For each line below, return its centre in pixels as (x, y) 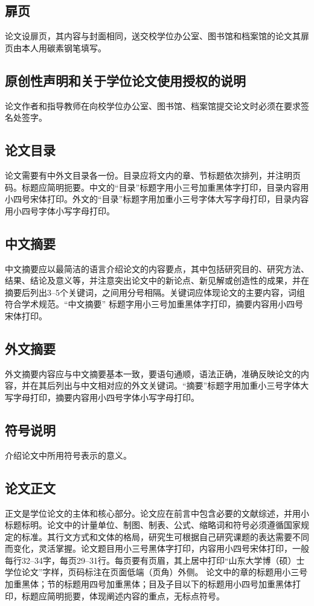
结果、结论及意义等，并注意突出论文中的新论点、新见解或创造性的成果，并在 (157, 280)
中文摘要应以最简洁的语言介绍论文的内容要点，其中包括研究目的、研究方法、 (157, 268)
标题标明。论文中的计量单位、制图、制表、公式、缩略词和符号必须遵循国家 (153, 525)
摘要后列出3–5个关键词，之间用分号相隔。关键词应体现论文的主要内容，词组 (155, 292)
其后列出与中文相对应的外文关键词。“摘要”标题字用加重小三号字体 (169, 385)
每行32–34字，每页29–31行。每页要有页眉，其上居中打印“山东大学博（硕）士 (155, 560)
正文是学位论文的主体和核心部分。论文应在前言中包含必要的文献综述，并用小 (157, 513)
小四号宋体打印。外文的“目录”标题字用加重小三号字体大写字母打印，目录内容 (157, 199)
